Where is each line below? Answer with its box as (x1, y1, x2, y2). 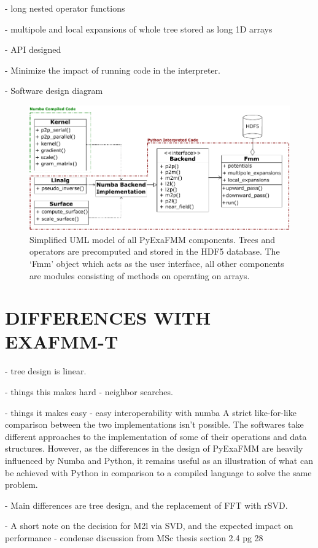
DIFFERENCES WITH (5, 305, 211, 330)
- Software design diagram (5, 84, 103, 97)
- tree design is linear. (5, 365, 87, 377)
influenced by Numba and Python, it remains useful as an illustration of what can (5, 453, 313, 466)
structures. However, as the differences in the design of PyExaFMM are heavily (5, 442, 303, 455)
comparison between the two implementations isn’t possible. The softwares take (5, 418, 304, 431)
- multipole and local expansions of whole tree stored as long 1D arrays (5, 22, 273, 35)
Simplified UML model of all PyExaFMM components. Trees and (29, 233, 276, 245)
